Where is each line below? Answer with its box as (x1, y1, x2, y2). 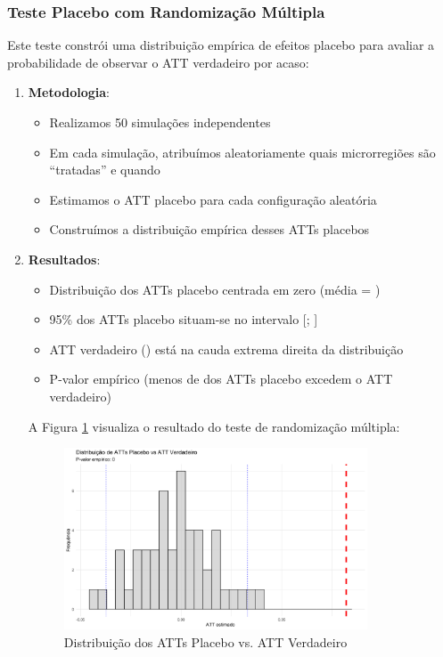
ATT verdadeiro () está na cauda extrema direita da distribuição (49, 339, 404, 358)
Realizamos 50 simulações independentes (49, 113, 271, 131)
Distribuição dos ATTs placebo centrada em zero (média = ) (49, 280, 381, 298)
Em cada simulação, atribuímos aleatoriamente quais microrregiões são (49, 142, 436, 161)
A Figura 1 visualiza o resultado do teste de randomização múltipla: (28, 417, 400, 435)
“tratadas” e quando (49, 160, 160, 179)
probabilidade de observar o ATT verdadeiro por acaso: (7, 53, 309, 71)
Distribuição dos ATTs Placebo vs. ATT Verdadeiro (63, 632, 348, 651)
